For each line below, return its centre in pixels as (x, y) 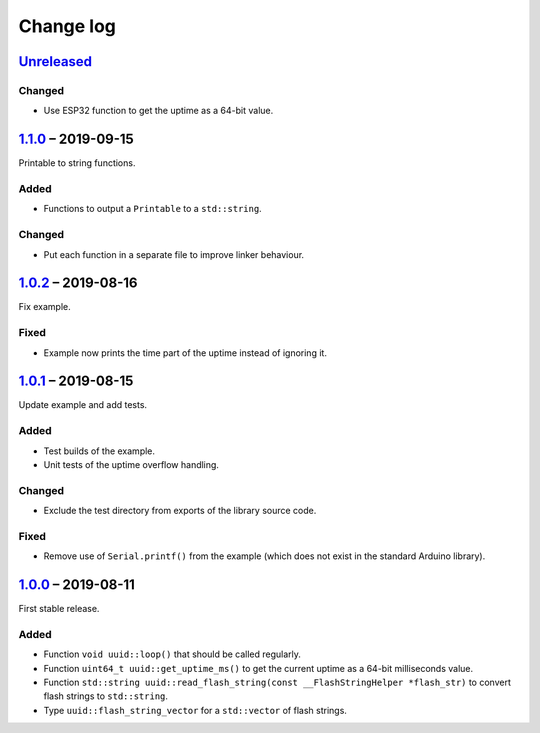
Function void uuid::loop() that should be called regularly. (172, 654)
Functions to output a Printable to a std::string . (152, 209)
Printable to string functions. (77, 163)
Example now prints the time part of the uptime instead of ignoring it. (185, 352)
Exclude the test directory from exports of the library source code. (180, 511)
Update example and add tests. (83, 405)
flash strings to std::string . (106, 696)
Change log (67, 26)
